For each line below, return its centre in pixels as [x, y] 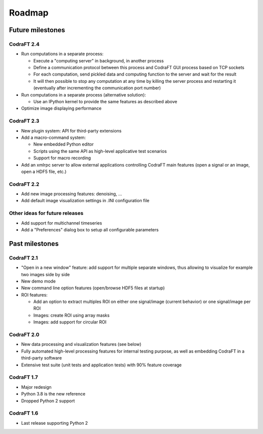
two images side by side [46, 274]
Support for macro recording [62, 158]
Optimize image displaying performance [61, 108]
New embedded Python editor [64, 144]
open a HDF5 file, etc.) [44, 171]
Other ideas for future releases [46, 213]
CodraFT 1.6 [24, 413]
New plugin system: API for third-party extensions [71, 131]
